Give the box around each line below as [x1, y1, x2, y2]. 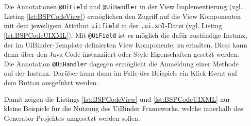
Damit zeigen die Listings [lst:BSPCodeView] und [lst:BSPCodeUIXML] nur [4, 94, 231, 104]
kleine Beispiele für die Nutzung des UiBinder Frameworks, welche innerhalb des [4, 103, 243, 113]
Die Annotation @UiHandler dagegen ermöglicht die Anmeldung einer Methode [4, 58, 239, 68]
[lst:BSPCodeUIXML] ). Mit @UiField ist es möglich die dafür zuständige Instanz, [4, 30, 247, 40]
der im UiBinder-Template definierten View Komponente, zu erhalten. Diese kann [4, 39, 248, 49]
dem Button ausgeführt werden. [4, 78, 99, 87]
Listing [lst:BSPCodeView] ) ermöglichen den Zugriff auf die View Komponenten [4, 11, 241, 21]
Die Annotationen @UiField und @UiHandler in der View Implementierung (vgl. [4, 1, 243, 11]
